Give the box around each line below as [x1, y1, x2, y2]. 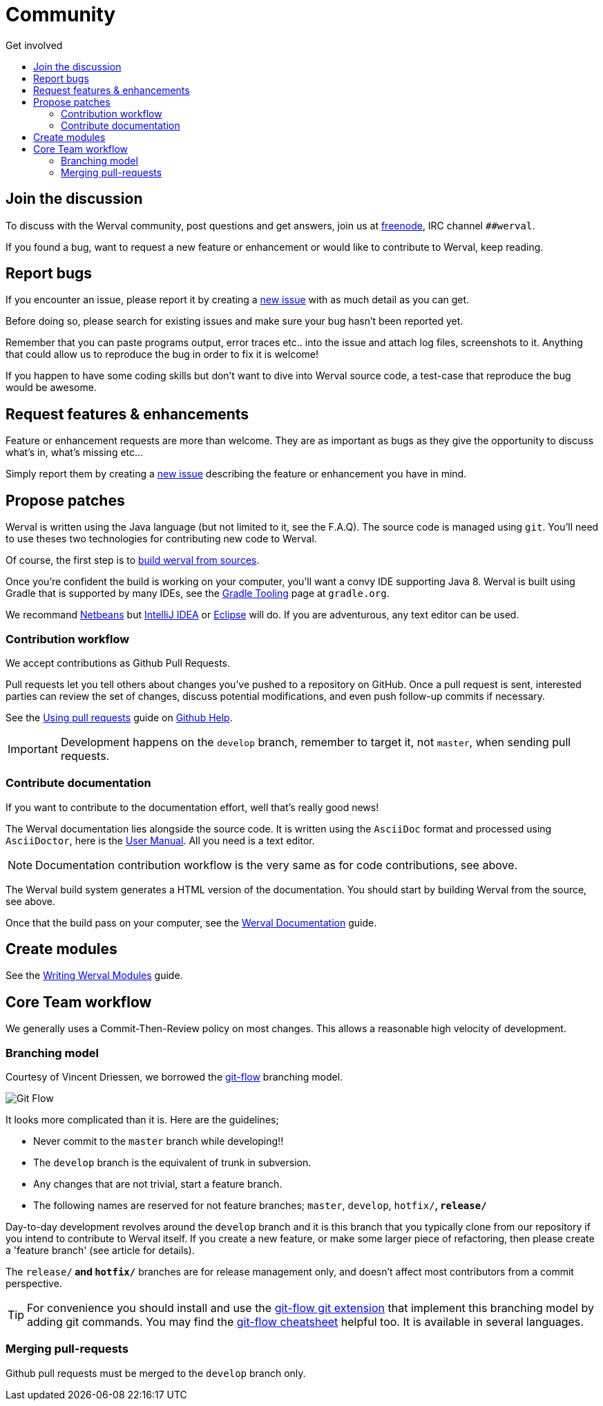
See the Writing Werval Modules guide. [6, 969, 183, 982]
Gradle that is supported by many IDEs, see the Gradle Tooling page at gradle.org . [6, 587, 390, 600]
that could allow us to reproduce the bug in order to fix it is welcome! [6, 348, 318, 361]
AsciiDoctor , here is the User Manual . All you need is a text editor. [6, 834, 315, 846]
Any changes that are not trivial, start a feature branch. [33, 1178, 283, 1190]
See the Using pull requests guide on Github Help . [6, 711, 233, 723]
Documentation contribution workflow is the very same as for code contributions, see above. [35, 857, 518, 872]
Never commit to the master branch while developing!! [33, 1135, 284, 1148]
